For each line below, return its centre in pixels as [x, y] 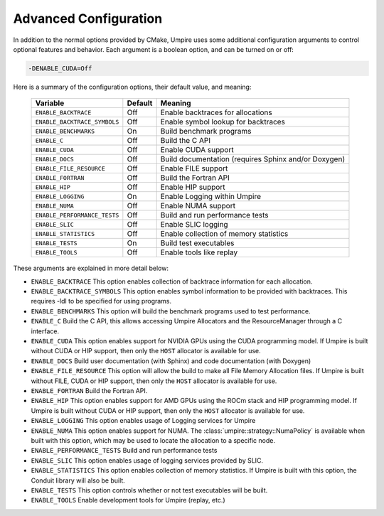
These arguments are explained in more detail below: [91, 268]
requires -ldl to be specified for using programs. [101, 301]
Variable [50, 103]
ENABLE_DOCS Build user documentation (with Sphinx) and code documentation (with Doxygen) [171, 361]
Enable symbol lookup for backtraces [223, 122]
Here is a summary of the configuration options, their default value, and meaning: [132, 87]
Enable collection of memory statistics [224, 234]
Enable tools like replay [199, 252]
